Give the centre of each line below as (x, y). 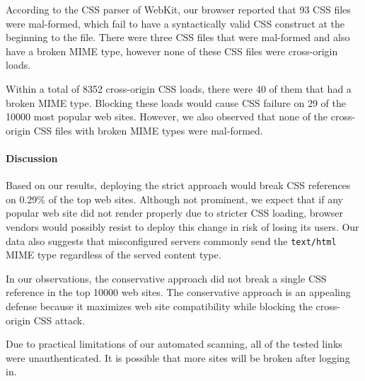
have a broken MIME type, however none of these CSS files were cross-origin (172, 51)
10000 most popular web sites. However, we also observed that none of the (167, 116)
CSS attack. (59, 320)
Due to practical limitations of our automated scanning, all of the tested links (174, 344)
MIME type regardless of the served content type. (114, 255)
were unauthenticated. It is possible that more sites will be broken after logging (178, 357)
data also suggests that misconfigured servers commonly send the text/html (171, 240)
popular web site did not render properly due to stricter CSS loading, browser (175, 213)
